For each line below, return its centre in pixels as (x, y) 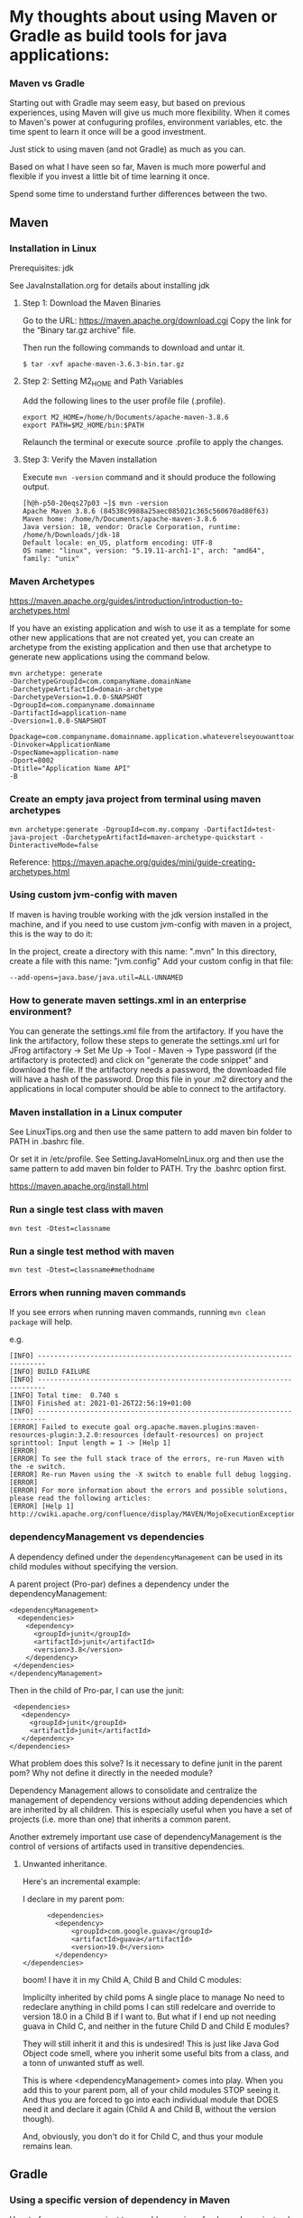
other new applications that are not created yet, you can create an (132, 638)
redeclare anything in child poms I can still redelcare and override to (149, 2006)
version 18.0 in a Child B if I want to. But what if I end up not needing (149, 2016)
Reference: (30, 862)
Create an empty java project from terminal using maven (135, 800)
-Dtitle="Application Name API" (70, 769)
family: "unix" (51, 558)
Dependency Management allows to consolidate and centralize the (133, 1790)
